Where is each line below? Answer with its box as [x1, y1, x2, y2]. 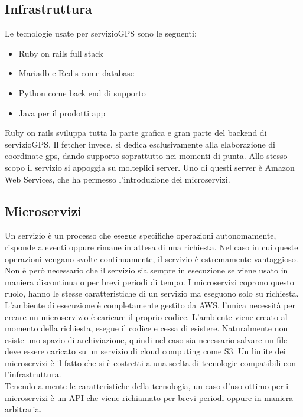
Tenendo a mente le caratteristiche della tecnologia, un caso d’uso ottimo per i [5, 380, 289, 392]
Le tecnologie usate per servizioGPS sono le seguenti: [5, 27, 197, 40]
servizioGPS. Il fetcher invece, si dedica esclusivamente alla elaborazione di [5, 138, 276, 150]
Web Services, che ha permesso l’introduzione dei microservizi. [5, 172, 230, 185]
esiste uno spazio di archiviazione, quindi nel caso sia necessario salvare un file [5, 333, 288, 346]
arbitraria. [5, 403, 42, 415]
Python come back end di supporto [18, 86, 146, 99]
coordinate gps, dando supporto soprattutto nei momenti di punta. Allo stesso [5, 149, 288, 162]
